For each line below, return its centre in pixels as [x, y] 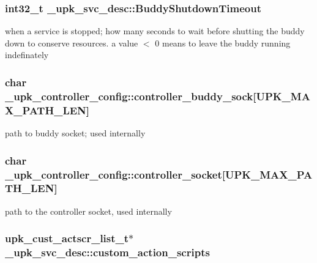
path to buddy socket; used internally [75, 133]
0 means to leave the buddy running [223, 43]
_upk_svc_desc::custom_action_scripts [107, 252]
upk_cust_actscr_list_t [67, 238]
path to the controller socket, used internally [88, 211]
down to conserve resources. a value [72, 43]
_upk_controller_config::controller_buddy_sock [129, 96]
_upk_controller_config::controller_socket [114, 174]
